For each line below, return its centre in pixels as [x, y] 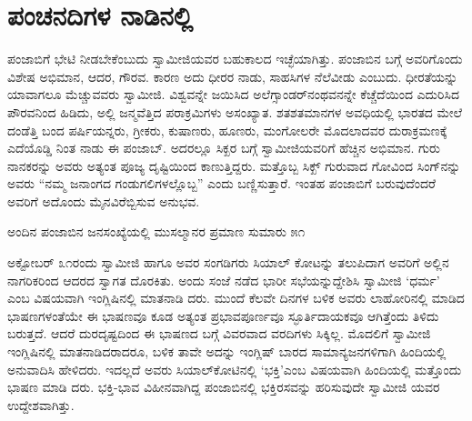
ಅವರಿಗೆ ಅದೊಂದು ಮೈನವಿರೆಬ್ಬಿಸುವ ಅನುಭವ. [104, 200]
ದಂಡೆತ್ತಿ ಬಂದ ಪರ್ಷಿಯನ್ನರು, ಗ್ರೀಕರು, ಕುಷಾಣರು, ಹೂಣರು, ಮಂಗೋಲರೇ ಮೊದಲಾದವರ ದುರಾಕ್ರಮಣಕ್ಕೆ [227, 130]
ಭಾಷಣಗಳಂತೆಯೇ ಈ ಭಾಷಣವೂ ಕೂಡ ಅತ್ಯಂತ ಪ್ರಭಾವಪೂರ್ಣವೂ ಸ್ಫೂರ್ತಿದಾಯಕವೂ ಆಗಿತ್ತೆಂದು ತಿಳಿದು [223, 315]
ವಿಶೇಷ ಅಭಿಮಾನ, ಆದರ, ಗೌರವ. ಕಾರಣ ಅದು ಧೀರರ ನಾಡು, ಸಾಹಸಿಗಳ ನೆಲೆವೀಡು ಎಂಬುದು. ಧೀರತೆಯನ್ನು [233, 76]
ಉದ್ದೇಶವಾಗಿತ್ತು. [41, 404]
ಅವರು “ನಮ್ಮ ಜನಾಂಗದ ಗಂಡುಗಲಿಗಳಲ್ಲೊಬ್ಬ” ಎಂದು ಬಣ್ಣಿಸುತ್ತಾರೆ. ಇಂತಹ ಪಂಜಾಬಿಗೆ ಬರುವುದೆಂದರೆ [222, 183]
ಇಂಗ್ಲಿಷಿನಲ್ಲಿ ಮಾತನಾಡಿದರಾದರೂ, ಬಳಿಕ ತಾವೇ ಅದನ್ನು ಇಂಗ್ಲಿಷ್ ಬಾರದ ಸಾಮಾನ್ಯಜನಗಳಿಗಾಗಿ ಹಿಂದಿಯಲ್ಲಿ [227, 351]
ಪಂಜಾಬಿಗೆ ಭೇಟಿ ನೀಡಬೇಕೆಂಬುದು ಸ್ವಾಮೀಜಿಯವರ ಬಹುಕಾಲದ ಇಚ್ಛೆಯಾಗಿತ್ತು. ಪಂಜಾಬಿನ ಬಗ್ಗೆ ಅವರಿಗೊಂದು [235, 59]
